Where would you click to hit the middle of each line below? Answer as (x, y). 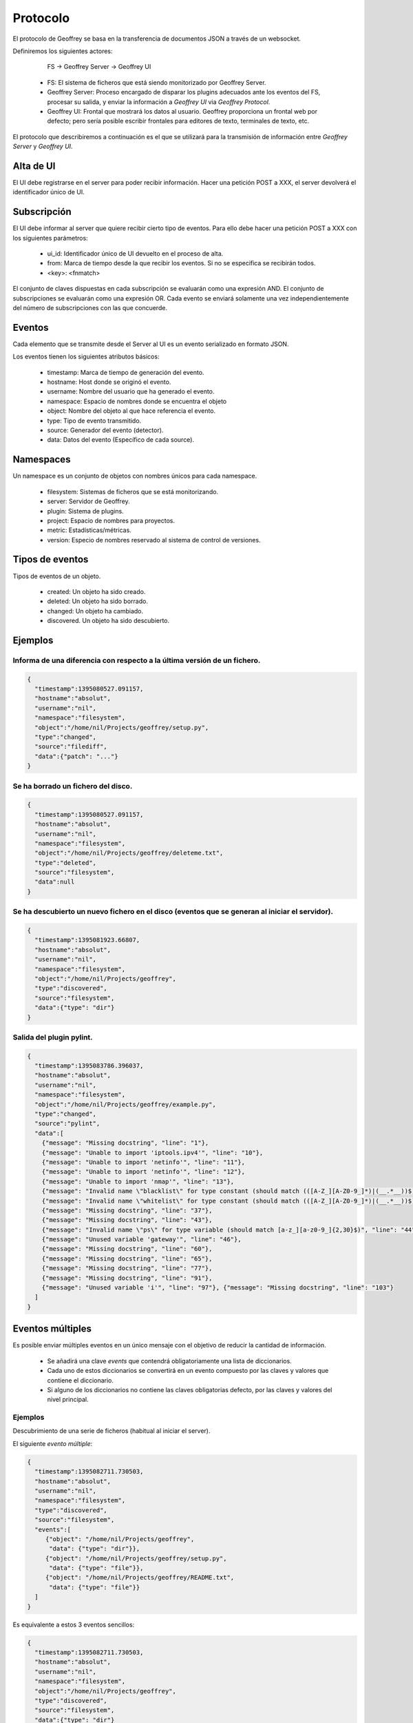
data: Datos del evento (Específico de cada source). (121, 440)
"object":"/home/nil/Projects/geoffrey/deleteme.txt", (129, 853)
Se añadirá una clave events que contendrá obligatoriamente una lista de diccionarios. (169, 1360)
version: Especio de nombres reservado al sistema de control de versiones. (154, 540)
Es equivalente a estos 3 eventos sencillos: (74, 1624)
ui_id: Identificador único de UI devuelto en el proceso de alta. (135, 254)
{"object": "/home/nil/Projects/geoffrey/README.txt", (140, 1578)
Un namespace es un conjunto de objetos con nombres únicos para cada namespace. (135, 476)
